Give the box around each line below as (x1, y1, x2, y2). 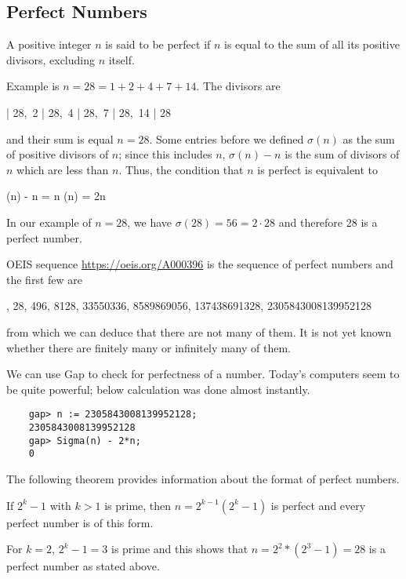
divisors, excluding (6, 51, 95, 67)
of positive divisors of (6, 146, 109, 162)
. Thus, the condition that (118, 161, 244, 177)
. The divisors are (196, 78, 281, 94)
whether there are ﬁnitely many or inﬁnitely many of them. (6, 339, 292, 355)
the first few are (6, 271, 82, 287)
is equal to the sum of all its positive (224, 36, 400, 53)
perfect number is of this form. (6, 514, 154, 530)
